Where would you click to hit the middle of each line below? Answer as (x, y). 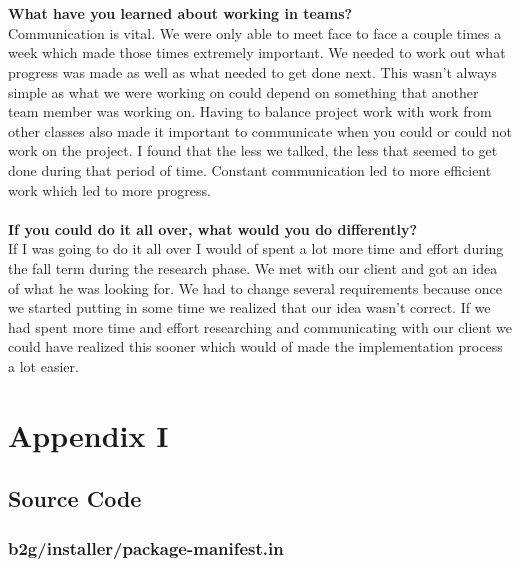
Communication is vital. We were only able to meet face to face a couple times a (255, 32)
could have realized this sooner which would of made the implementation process (255, 346)
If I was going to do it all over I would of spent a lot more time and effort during (256, 248)
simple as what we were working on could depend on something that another (243, 91)
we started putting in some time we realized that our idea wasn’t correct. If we (249, 307)
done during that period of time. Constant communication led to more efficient (250, 169)
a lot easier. (43, 365)
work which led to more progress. (109, 189)
